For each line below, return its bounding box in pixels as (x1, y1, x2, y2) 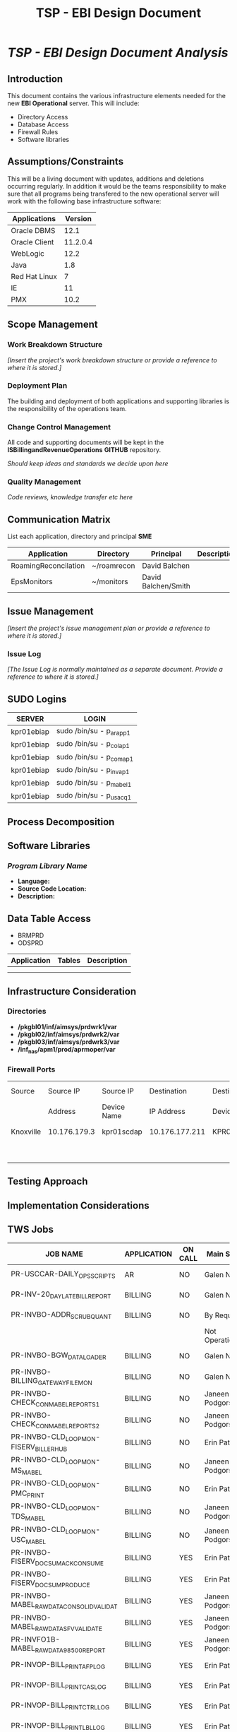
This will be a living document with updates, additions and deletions (7, 174, 205, 183)
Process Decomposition (7, 816, 115, 828)
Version (64, 213, 92, 223)
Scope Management (7, 319, 98, 331)
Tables (57, 956, 81, 966)
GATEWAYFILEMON (37, 1379, 93, 1387)
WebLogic (11, 249, 44, 259)
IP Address (149, 1106, 186, 1116)
